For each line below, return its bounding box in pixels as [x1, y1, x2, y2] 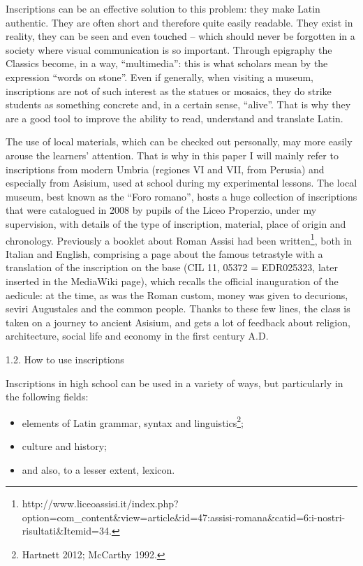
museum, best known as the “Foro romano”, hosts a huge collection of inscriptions [6, 189, 357, 203]
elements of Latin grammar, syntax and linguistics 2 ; [22, 413, 244, 430]
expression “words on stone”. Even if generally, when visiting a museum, [6, 69, 313, 84]
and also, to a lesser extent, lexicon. [22, 462, 175, 477]
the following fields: [6, 389, 89, 404]
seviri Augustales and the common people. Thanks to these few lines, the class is [6, 301, 350, 316]
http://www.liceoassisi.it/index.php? [22, 496, 179, 511]
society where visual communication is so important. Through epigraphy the [6, 42, 332, 57]
